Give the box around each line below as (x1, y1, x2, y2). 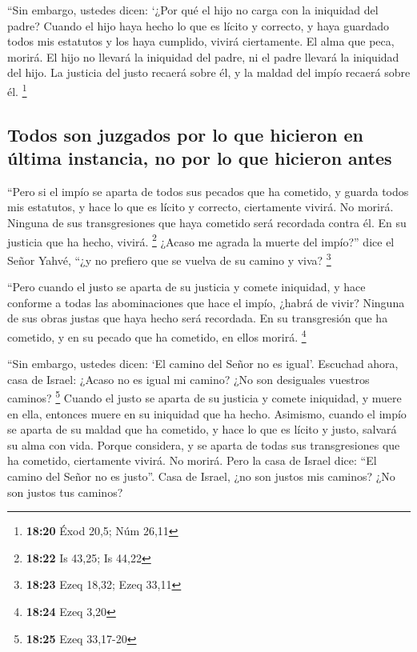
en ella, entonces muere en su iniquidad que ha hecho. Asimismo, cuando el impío (7, 405, 407, 422)
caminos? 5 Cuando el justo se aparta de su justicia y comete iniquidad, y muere (7, 387, 402, 406)
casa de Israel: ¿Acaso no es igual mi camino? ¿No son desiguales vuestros (7, 370, 370, 387)
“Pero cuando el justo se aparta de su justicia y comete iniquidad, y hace (7, 278, 366, 295)
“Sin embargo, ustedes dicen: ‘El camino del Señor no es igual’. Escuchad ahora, (7, 355, 399, 372)
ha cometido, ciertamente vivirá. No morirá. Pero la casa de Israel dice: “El (7, 452, 377, 469)
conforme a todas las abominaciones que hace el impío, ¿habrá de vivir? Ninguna (7, 294, 405, 310)
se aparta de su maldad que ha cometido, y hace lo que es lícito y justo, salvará (7, 421, 397, 438)
